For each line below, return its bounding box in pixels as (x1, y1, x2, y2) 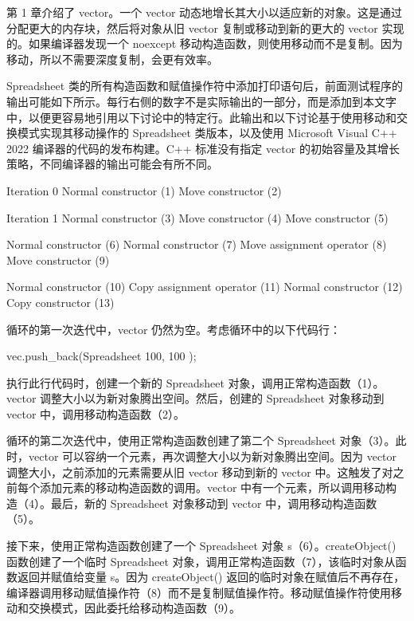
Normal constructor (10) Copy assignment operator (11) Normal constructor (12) (6, 278, 403, 295)
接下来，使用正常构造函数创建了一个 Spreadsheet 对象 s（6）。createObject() (6, 537, 396, 554)
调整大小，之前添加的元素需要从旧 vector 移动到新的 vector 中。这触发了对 (6, 463, 393, 480)
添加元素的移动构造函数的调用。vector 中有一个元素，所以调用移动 (39, 479, 386, 496)
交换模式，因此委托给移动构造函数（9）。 (28, 599, 240, 616)
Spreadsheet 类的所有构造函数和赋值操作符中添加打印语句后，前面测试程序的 (6, 77, 403, 94)
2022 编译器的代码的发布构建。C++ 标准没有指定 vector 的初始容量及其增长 (6, 140, 400, 156)
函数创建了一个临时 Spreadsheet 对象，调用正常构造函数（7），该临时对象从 (6, 552, 396, 569)
